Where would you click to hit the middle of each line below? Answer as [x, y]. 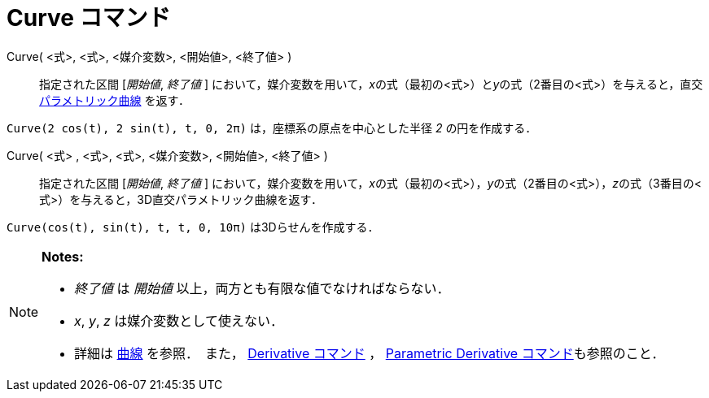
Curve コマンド [89, 18]
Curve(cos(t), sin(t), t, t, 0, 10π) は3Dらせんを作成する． [193, 227]
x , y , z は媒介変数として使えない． [179, 320]
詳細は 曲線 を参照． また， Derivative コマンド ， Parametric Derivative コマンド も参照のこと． [370, 353]
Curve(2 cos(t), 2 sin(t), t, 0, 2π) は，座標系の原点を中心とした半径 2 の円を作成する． [272, 128]
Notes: [63, 256]
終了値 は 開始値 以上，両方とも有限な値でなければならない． [262, 288]
